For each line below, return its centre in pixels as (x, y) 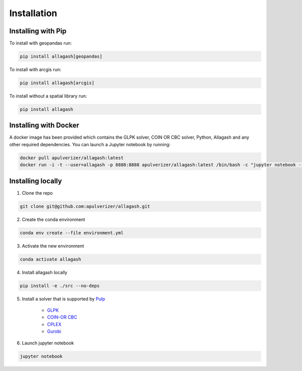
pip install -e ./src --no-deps (60, 286)
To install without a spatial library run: (48, 96)
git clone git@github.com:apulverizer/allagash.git (85, 206)
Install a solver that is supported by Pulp (63, 299)
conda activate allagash (51, 259)
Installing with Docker (44, 125)
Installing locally (36, 181)
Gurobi (54, 331)
